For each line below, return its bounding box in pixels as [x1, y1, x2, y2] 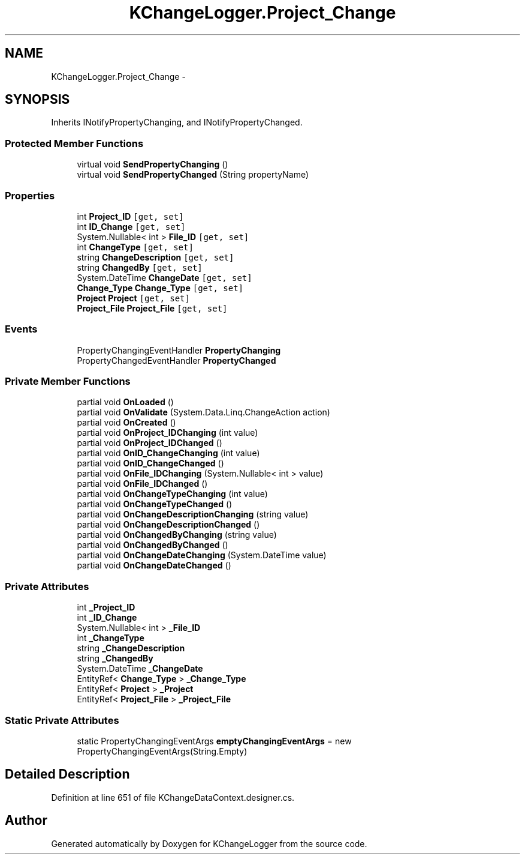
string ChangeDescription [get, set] [77, 252, 234, 262]
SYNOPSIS [5, 92, 70, 107]
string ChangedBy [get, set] [77, 262, 203, 273]
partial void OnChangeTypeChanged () [77, 499, 233, 510]
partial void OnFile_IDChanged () [77, 478, 208, 489]
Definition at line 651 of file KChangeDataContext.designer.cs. [51, 792, 295, 803]
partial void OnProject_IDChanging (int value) [77, 427, 258, 438]
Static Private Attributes [5, 714, 119, 726]
